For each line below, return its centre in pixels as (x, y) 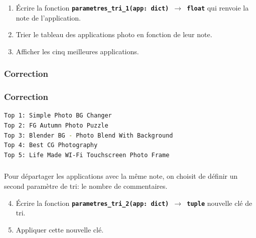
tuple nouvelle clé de (220, 203)
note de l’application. (48, 17)
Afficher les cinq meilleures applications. (77, 51)
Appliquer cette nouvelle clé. (60, 229)
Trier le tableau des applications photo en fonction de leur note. (114, 34)
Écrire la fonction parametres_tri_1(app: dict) (92, 7)
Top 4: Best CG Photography (51, 145)
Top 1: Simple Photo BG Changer (58, 116)
